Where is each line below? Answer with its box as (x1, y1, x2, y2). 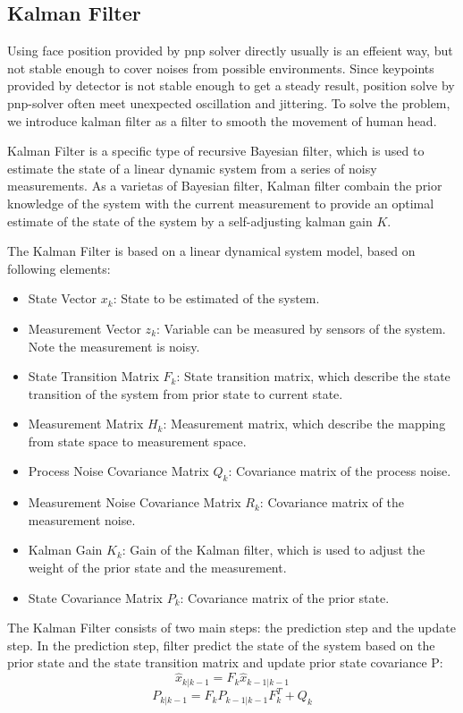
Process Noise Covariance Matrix (28, 462, 209, 480)
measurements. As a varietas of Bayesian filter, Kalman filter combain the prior (7, 176, 442, 195)
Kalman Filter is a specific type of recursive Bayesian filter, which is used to (7, 141, 425, 160)
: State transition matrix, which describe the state (176, 367, 450, 386)
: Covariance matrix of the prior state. (180, 588, 390, 607)
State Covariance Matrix (28, 588, 163, 607)
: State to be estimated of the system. (113, 289, 320, 308)
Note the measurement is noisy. (28, 336, 200, 355)
